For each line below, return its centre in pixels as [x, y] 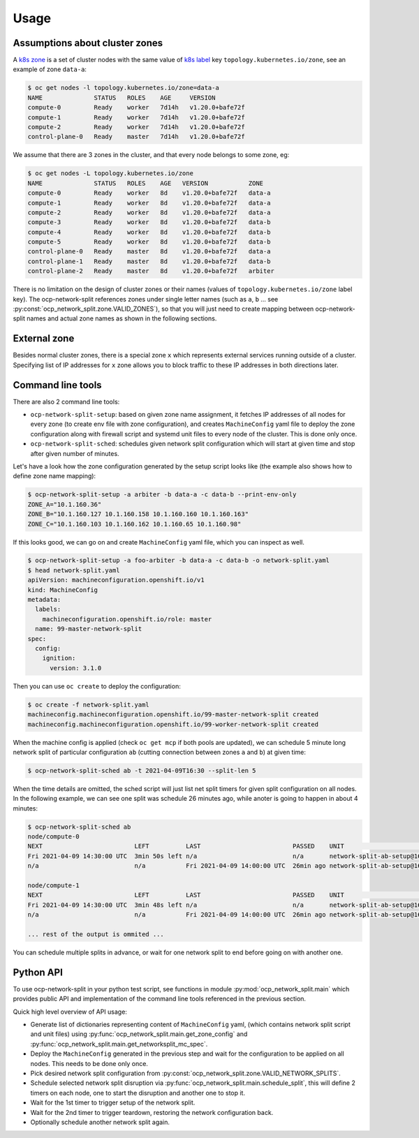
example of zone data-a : [50, 69]
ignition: [59, 658]
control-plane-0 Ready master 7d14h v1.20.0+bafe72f [136, 137]
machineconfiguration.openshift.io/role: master [127, 619]
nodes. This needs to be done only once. [89, 1063]
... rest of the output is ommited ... [96, 934]
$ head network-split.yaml [74, 570]
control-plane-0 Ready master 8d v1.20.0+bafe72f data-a [149, 252]
